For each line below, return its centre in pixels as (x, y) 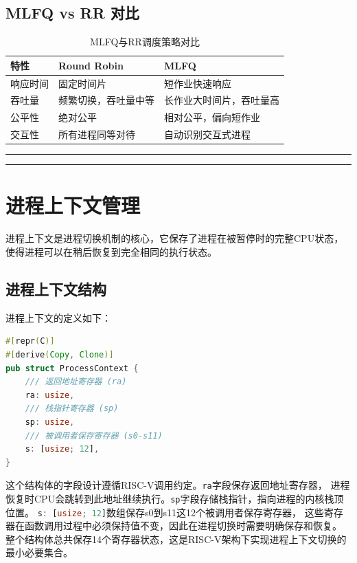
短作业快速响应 (198, 83)
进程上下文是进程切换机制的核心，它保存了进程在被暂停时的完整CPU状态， (175, 238)
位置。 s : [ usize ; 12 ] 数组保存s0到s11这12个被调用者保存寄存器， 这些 (165, 512)
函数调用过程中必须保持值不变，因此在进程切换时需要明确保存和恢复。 (183, 526)
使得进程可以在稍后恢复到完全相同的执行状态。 (111, 251)
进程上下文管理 (73, 205)
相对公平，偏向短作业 (212, 117)
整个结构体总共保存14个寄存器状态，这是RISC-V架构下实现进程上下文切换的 (176, 539)
